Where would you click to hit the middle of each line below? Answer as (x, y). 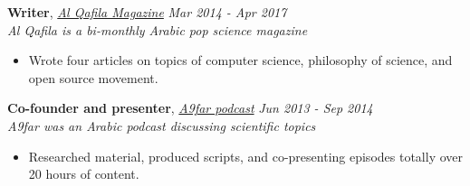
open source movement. (93, 77)
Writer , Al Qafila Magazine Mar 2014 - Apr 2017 (147, 12)
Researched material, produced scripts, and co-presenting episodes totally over (246, 156)
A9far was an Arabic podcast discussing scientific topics (162, 125)
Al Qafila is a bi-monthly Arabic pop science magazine (158, 29)
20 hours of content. (84, 174)
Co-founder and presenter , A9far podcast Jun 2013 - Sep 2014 (190, 108)
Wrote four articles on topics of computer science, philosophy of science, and (240, 60)
